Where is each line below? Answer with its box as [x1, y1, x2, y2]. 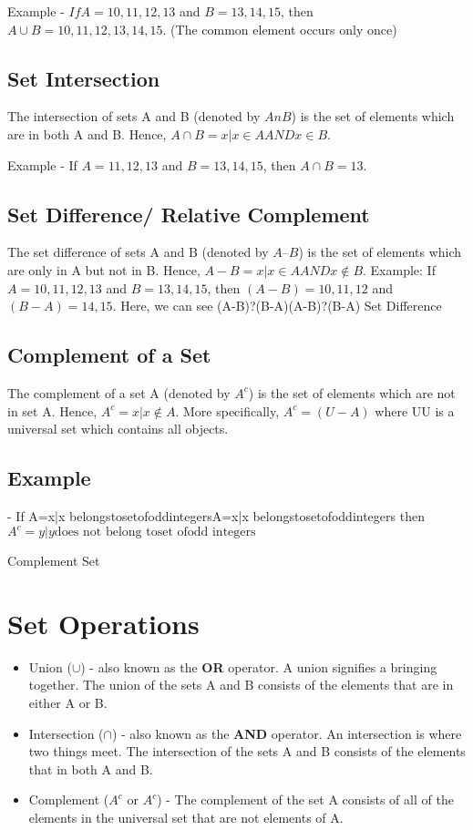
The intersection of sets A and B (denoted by [7, 107, 261, 126]
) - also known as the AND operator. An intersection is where [111, 723, 462, 743]
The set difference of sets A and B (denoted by [7, 242, 269, 261]
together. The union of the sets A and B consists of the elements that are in [28, 675, 454, 694]
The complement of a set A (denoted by [7, 383, 231, 402]
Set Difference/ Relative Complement [7, 200, 370, 228]
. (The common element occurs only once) [162, 19, 397, 38]
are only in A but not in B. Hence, [7, 260, 201, 279]
